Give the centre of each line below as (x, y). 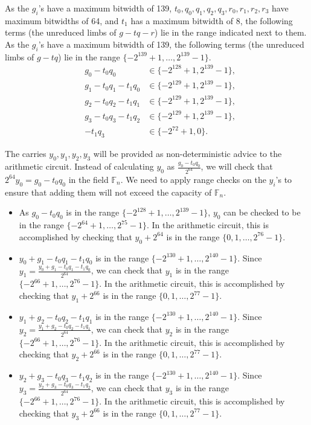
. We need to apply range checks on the (193, 179)
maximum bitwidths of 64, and (62, 20)
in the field (88, 179)
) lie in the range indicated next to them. (230, 32)
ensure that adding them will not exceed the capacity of (108, 192)
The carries (26, 154)
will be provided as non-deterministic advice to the (188, 154)
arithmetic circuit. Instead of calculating (79, 166)
